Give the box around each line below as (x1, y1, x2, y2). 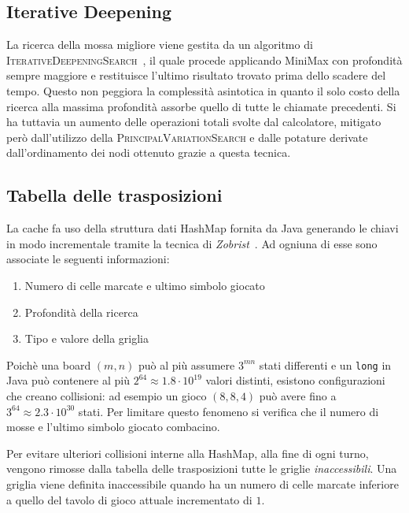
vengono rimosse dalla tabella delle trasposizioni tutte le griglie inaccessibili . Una (6, 460, 397, 477)
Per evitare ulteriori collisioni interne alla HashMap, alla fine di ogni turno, (6, 444, 369, 461)
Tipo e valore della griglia (24, 330, 149, 347)
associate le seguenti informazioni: (6, 251, 170, 267)
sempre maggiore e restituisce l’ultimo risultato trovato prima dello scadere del (6, 67, 386, 84)
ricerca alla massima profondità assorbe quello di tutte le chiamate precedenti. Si (6, 98, 396, 114)
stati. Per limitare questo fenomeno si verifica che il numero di (78, 403, 379, 419)
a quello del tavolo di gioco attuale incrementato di (6, 491, 252, 507)
